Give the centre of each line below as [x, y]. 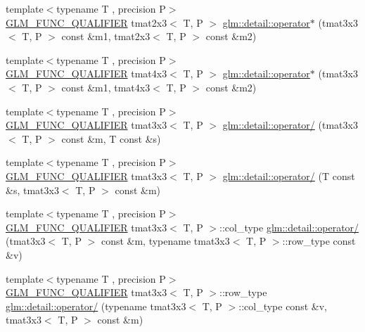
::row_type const [319, 241]
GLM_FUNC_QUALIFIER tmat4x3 [87, 74]
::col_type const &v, [283, 306]
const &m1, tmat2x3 [106, 36]
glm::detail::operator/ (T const [289, 175]
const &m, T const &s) [111, 138]
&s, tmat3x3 [32, 190]
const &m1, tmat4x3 [106, 87]
